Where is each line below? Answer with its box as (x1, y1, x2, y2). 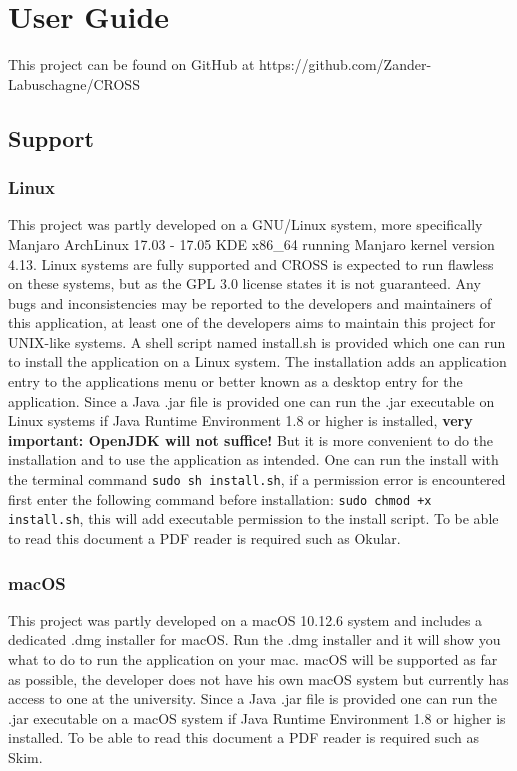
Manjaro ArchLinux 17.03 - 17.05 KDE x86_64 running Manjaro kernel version (8, 233, 495, 254)
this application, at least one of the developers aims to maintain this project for (8, 312, 496, 333)
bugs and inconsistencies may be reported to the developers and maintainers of (8, 292, 492, 313)
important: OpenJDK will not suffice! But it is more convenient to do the (8, 429, 494, 450)
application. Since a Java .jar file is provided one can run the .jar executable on (8, 390, 495, 411)
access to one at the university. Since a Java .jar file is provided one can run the (8, 688, 498, 709)
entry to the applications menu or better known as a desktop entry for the (8, 371, 463, 392)
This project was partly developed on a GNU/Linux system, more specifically (8, 214, 483, 235)
